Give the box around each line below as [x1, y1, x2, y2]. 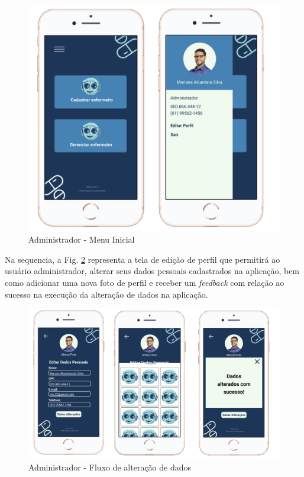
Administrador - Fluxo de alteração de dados [28, 460, 192, 473]
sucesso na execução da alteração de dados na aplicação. [5, 288, 208, 300]
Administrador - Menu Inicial [28, 233, 135, 246]
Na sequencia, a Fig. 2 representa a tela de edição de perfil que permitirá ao [5, 253, 280, 265]
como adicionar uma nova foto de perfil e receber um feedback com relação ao [5, 276, 284, 288]
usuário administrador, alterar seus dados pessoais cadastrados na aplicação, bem [5, 265, 300, 277]
